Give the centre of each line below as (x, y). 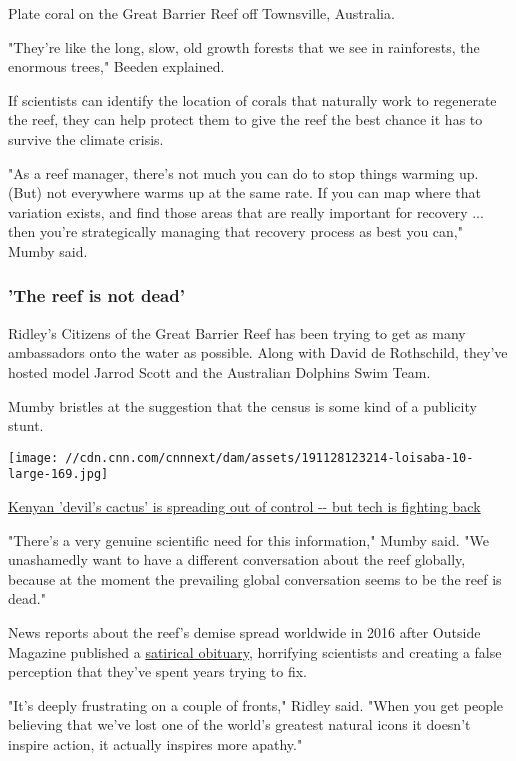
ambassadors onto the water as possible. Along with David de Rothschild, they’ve (258, 352)
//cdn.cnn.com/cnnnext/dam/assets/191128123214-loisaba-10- (269, 457)
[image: (33, 457)
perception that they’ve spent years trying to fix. (157, 671)
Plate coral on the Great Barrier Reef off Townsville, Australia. (201, 13)
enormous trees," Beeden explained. (116, 66)
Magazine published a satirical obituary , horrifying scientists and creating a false (255, 651)
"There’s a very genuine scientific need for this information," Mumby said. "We (248, 539)
